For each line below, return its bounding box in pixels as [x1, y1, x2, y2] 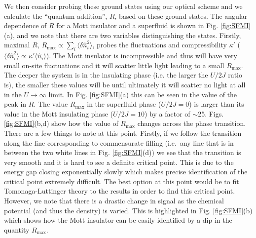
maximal [4, 40, 30, 50]
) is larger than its [189, 99, 244, 109]
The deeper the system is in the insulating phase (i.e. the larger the [4, 70, 208, 80]
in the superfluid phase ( [87, 99, 161, 109]
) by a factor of [145, 108, 190, 119]
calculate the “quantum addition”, [4, 10, 108, 21]
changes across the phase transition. [137, 118, 246, 128]
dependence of [4, 20, 47, 31]
